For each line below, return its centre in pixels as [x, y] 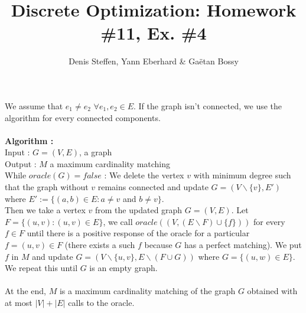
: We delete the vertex [144, 175]
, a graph [95, 152]
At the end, [25, 291]
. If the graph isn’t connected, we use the [208, 105]
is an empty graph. [123, 268]
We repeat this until [41, 268]
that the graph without [47, 187]
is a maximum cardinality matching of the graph [147, 291]
